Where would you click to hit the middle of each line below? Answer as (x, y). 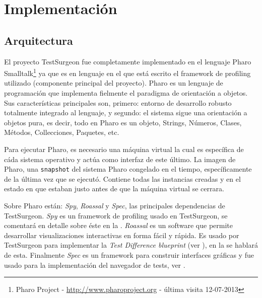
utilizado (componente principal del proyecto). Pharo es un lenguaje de (114, 83)
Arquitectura (39, 40)
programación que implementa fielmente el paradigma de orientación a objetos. (126, 93)
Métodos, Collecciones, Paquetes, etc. (62, 132)
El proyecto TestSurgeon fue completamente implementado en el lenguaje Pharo (128, 61)
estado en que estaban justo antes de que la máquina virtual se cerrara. (114, 189)
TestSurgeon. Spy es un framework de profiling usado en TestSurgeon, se (116, 215)
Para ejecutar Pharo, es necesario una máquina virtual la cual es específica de (124, 149)
